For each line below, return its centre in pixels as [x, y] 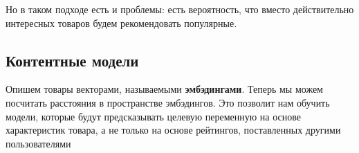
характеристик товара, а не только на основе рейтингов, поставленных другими [173, 130]
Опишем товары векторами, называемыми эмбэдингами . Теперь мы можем [164, 89]
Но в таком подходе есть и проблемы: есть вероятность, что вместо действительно [180, 9]
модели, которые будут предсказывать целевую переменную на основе [154, 116]
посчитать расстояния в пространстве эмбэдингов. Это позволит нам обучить [168, 102]
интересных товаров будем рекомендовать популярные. [121, 22]
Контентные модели [72, 60]
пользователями [38, 143]
